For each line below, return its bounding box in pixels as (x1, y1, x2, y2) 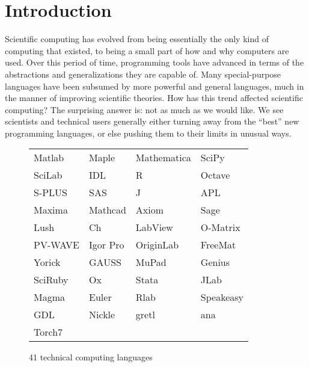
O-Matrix (200, 220, 240, 235)
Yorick (34, 255, 61, 270)
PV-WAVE (34, 238, 80, 252)
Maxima (34, 203, 68, 217)
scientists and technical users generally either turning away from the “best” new (5, 115, 299, 128)
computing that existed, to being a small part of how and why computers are (5, 44, 289, 57)
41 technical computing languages (29, 351, 153, 363)
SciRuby (34, 273, 69, 287)
